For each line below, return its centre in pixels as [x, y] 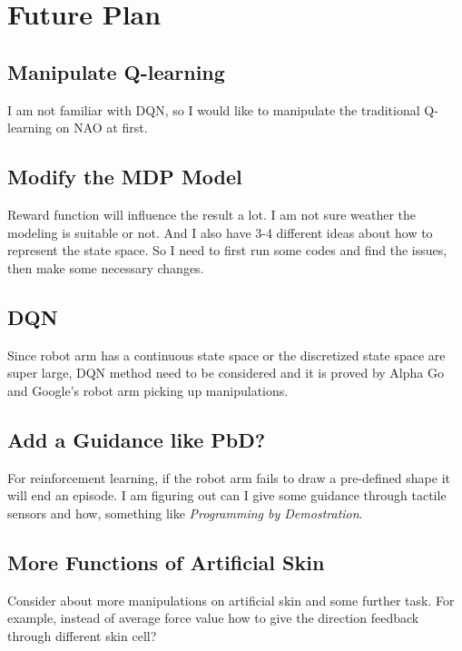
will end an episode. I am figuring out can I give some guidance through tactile [227, 495]
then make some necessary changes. [106, 267]
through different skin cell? [82, 635]
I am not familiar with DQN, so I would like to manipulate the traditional [214, 109]
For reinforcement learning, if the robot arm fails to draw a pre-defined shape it [229, 477]
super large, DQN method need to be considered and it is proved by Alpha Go [226, 373]
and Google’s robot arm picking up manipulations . [148, 390]
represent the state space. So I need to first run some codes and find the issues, [227, 250]
